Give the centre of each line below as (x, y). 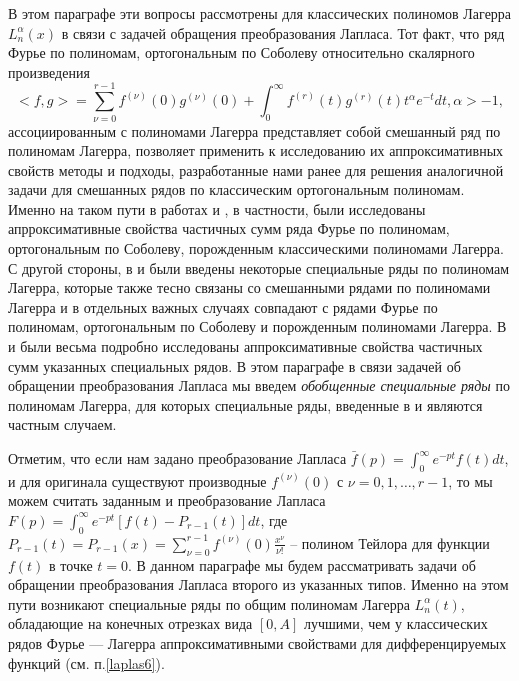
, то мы (470, 480)
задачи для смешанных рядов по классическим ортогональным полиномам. (236, 189)
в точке (71, 564)
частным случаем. (62, 424)
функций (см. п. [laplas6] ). (86, 662)
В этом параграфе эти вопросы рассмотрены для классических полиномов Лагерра (260, 13)
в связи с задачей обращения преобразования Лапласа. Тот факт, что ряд (283, 32)
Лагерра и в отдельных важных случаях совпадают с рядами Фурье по (223, 306)
